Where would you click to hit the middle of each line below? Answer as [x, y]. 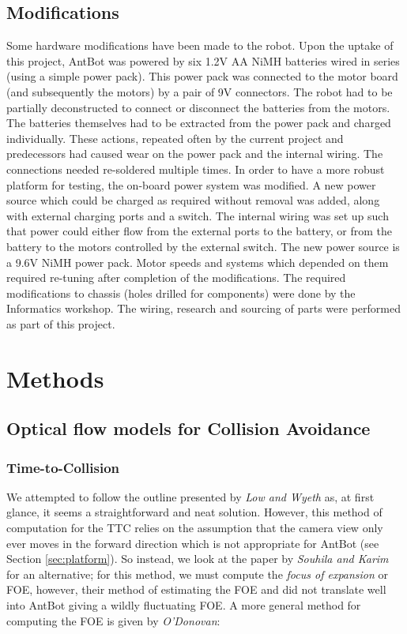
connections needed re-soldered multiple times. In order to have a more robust [196, 169]
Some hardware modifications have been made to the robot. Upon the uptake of [200, 45]
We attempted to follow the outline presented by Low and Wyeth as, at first [190, 496]
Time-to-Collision [63, 467]
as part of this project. [61, 323]
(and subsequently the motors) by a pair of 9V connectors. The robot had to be [200, 91]
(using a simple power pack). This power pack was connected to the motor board [202, 76]
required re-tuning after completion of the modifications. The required [176, 278]
